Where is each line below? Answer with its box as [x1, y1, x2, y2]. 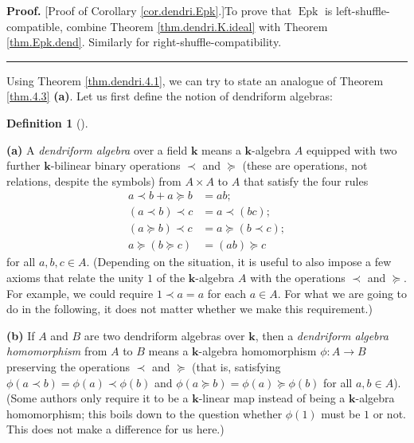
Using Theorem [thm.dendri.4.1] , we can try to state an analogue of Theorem [6, 72, 384, 88]
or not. [373, 405, 406, 421]
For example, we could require [6, 284, 154, 301]
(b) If [6, 327, 35, 343]
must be [321, 405, 361, 421]
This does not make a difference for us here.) [6, 421, 225, 437]
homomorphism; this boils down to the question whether [6, 405, 283, 421]
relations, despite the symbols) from [6, 172, 182, 189]
